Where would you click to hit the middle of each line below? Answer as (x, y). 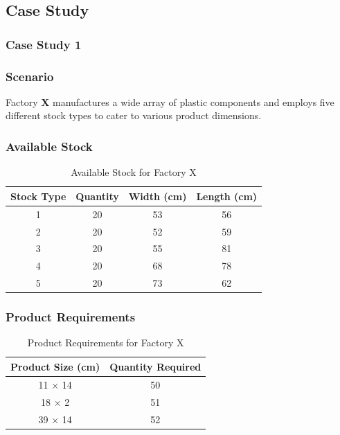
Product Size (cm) (55, 366)
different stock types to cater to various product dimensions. (134, 115)
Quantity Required (155, 366)
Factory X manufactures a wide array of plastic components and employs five (170, 101)
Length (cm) (227, 196)
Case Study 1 (44, 44)
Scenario (30, 76)
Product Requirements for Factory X (106, 343)
